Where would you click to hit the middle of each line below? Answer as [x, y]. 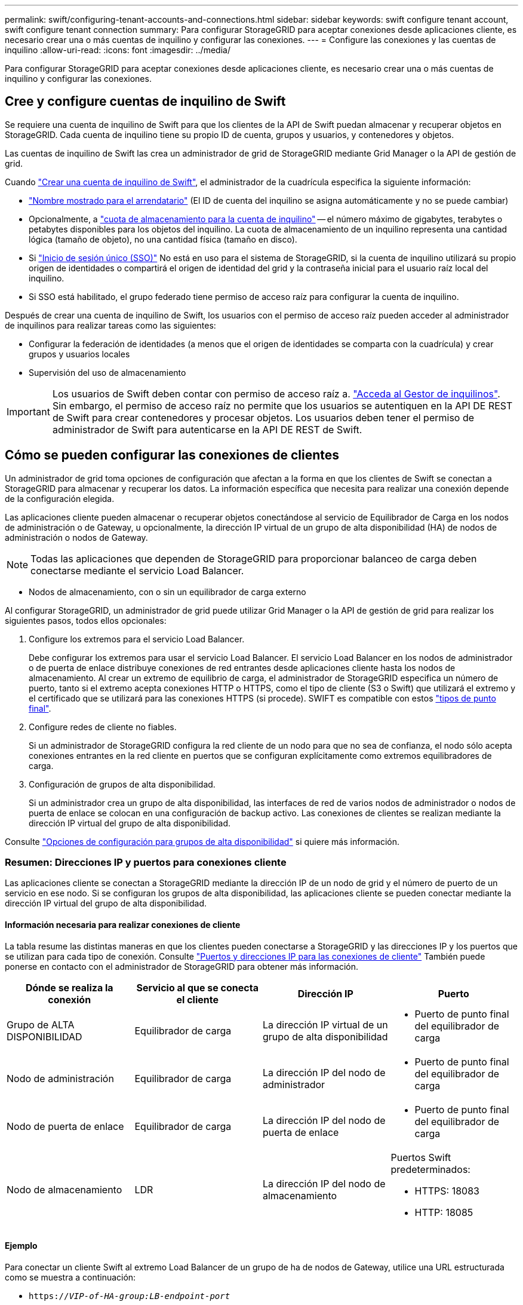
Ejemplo [21, 1246]
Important [28, 411]
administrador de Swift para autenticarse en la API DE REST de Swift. [207, 429]
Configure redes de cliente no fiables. [103, 727]
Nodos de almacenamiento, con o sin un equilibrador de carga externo [167, 592]
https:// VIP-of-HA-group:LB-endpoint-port [130, 1296]
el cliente [197, 999]
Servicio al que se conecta [197, 987]
